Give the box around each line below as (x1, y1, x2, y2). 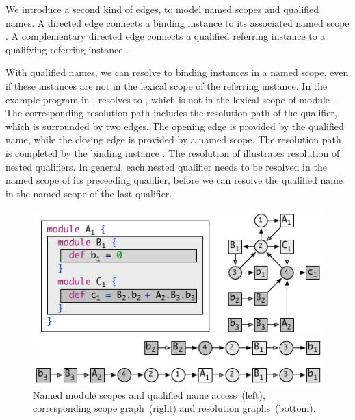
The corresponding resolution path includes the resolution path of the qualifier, (5, 106, 337, 120)
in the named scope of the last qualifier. (5, 186, 172, 200)
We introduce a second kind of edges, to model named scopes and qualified (5, 2, 319, 16)
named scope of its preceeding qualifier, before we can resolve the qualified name (5, 173, 343, 187)
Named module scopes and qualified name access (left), (33, 387, 265, 402)
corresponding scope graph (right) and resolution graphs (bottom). (33, 401, 316, 415)
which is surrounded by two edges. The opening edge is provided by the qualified (5, 119, 344, 133)
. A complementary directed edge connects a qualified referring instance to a (5, 29, 326, 43)
